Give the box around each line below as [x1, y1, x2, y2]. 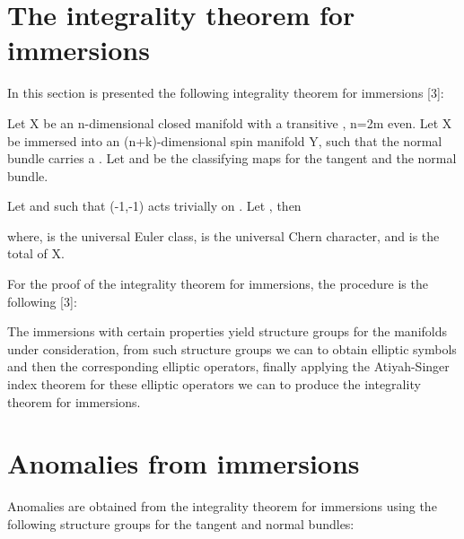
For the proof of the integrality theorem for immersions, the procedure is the [7, 274, 428, 293]
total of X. [7, 244, 65, 263]
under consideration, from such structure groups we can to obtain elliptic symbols [7, 339, 457, 358]
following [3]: [7, 291, 77, 310]
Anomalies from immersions [7, 445, 360, 482]
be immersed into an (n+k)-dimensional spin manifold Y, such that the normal [7, 131, 442, 150]
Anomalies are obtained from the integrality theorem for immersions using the [7, 497, 437, 516]
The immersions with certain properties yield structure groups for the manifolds [7, 322, 448, 341]
